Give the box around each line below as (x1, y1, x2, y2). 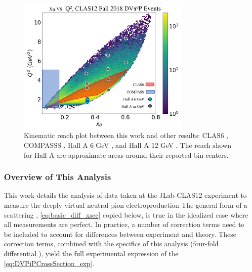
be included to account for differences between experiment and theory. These (4, 228, 237, 239)
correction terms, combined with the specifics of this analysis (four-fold (4, 238, 219, 249)
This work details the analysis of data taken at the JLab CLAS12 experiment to (4, 190, 247, 200)
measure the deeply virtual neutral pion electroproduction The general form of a (4, 199, 248, 210)
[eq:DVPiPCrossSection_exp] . (4, 258, 94, 268)
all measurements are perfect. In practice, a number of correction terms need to (4, 219, 245, 229)
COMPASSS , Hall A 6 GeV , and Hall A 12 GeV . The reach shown (24, 139, 232, 150)
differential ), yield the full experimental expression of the (4, 248, 179, 258)
